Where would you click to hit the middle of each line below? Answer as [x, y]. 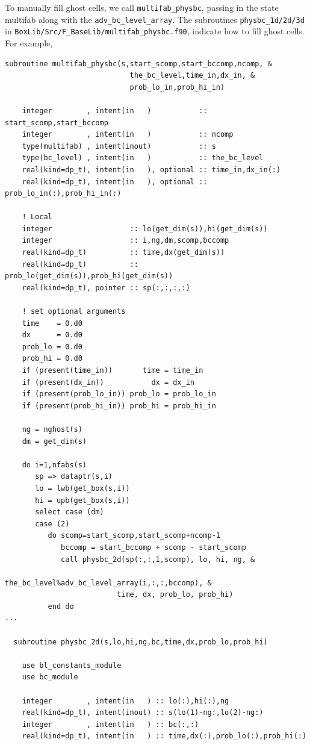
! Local [37, 217]
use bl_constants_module [72, 665]
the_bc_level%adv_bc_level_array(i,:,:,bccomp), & [108, 583]
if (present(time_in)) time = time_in [113, 370]
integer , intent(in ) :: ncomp [128, 135]
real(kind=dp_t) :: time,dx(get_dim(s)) [123, 253]
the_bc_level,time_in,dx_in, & [192, 76]
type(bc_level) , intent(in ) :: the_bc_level [143, 158]
